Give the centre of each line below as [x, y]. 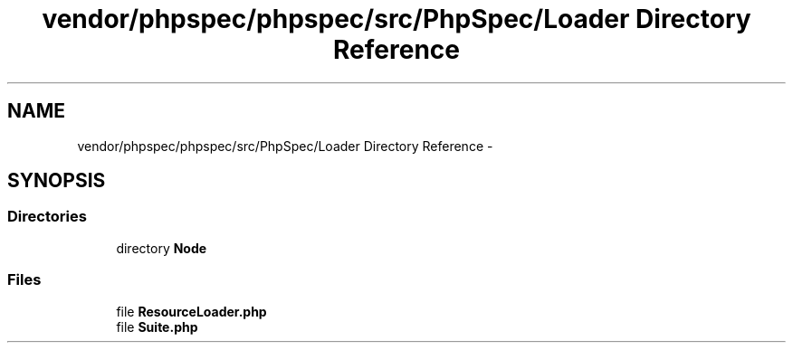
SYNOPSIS [57, 181]
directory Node [162, 248]
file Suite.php [157, 326]
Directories [47, 217]
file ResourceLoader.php [191, 311]
